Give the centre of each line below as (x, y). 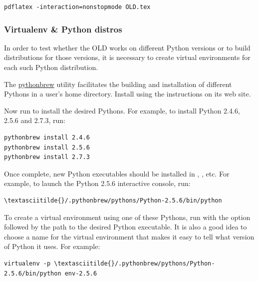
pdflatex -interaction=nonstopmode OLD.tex (77, 7)
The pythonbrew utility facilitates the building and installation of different (118, 84)
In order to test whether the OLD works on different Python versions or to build (127, 47)
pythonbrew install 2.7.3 (47, 157)
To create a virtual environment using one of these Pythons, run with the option (127, 217)
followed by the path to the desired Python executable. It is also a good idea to (126, 227)
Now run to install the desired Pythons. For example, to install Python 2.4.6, (122, 110)
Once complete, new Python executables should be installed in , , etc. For (117, 173)
